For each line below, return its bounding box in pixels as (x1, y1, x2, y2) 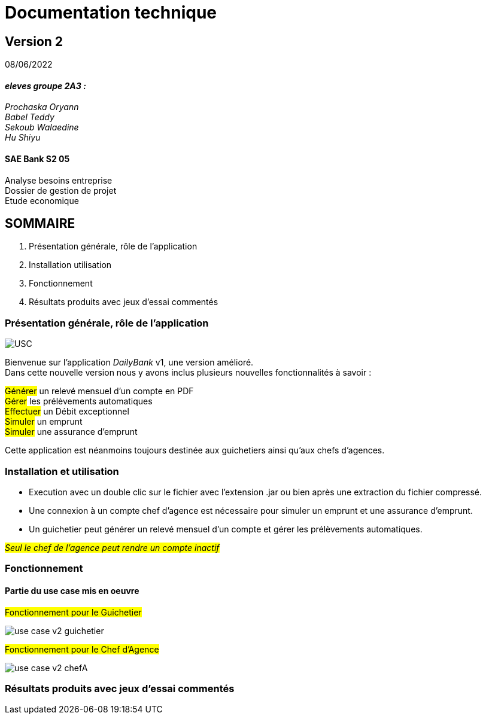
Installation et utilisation (5, 465, 119, 477)
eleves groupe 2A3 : (5, 80, 86, 91)
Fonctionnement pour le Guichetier (5, 607, 142, 617)
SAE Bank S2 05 (5, 154, 70, 164)
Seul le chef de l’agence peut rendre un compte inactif (5, 542, 220, 553)
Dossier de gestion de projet (5, 185, 117, 196)
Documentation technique (5, 2, 217, 23)
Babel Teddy (5, 112, 54, 123)
